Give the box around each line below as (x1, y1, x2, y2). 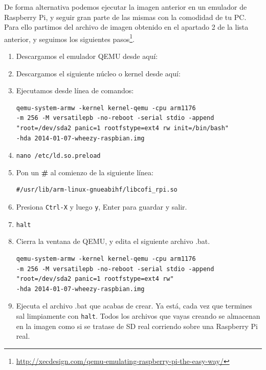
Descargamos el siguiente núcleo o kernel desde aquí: (16, 68, 181, 78)
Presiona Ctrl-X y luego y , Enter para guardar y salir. (16, 201, 187, 212)
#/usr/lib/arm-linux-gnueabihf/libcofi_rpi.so (16, 186, 178, 194)
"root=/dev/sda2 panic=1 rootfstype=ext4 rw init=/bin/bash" (16, 125, 229, 132)
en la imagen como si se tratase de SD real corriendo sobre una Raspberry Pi (16, 320, 258, 331)
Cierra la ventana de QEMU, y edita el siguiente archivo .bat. (16, 236, 210, 246)
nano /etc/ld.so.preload (16, 152, 101, 160)
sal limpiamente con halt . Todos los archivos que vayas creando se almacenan (16, 310, 260, 321)
